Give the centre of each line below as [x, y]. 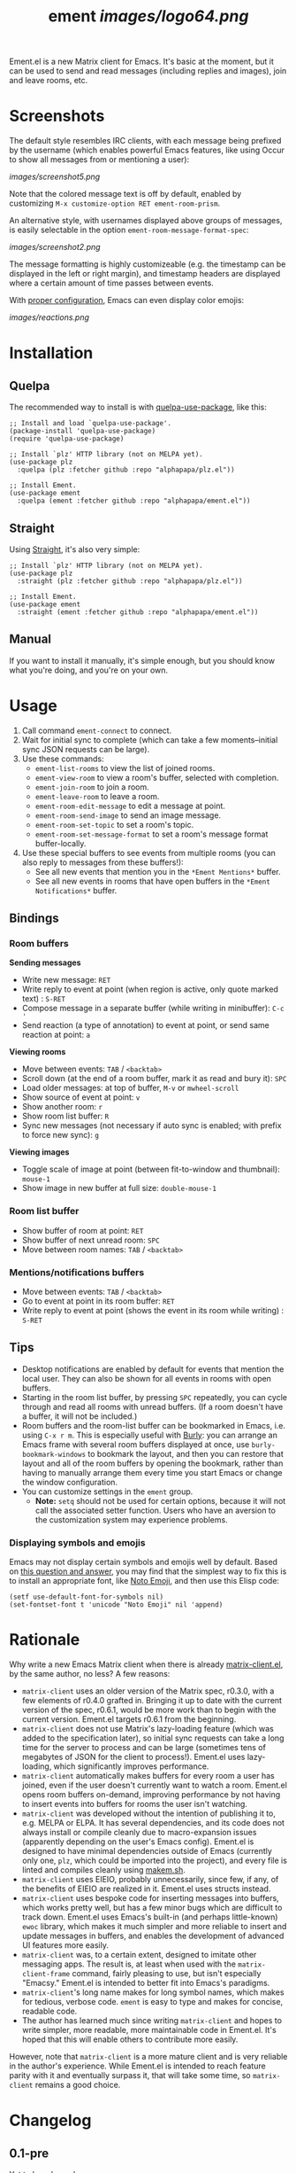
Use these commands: [63, 759]
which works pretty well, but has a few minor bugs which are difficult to [152, 1908]
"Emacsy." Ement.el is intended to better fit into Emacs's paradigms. [146, 1983]
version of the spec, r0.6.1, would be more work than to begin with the [149, 1710]
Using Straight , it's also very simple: [75, 549]
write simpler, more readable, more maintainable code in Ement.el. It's [149, 2030]
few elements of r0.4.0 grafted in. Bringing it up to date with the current [152, 1701]
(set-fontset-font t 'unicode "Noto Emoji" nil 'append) [116, 1605]
